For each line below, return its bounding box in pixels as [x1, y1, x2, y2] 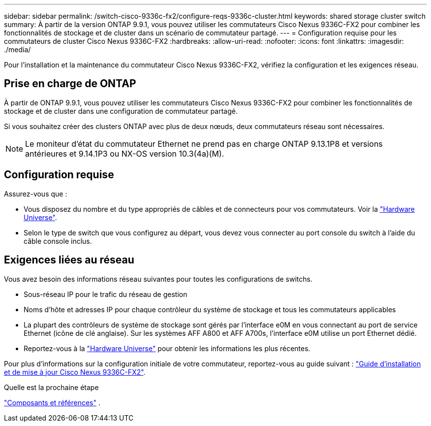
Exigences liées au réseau [4, 254, 134, 266]
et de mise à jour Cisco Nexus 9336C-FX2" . [4, 367, 146, 376]
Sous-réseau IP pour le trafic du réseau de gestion [24, 290, 187, 298]
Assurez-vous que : [4, 189, 67, 198]
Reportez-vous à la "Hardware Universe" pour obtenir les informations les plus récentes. [24, 344, 310, 353]
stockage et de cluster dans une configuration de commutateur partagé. [4, 106, 238, 115]
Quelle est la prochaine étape [4, 383, 99, 392]
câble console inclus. [24, 236, 92, 245]
